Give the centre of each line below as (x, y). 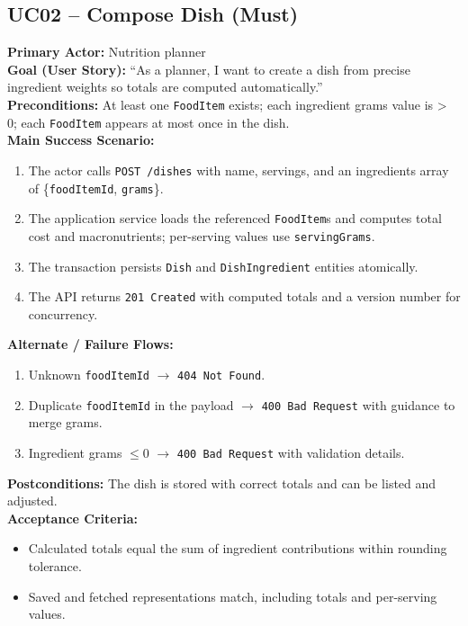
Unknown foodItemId (89, 375)
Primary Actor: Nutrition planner (107, 52)
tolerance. (55, 565)
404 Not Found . (221, 375)
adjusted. (32, 501)
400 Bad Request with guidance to (358, 404)
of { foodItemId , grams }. (96, 188)
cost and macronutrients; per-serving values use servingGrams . (202, 235)
